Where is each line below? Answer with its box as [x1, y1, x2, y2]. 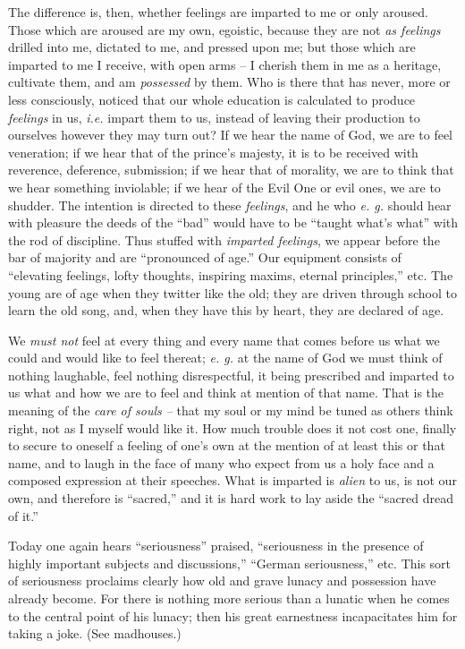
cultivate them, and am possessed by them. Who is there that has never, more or [8, 73, 451, 91]
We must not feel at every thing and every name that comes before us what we [8, 330, 440, 349]
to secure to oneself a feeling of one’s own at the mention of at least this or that [8, 436, 445, 455]
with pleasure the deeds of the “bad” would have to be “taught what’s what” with [8, 213, 459, 232]
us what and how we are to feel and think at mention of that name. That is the [8, 383, 444, 402]
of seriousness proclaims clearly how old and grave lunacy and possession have [8, 571, 436, 590]
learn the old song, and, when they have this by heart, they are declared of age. [8, 301, 444, 320]
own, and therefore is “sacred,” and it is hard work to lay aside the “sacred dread [8, 489, 454, 508]
